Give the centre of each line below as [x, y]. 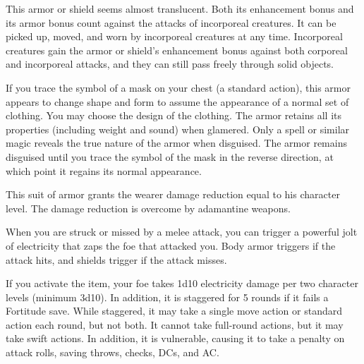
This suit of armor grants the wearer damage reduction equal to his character [173, 194]
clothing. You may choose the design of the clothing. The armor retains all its [174, 115]
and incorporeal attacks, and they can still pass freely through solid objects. [170, 64]
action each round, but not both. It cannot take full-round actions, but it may [175, 324]
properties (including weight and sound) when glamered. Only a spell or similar [178, 129]
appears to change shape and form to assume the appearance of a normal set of [177, 101]
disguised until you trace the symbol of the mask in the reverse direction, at [170, 156]
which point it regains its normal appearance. [104, 170]
